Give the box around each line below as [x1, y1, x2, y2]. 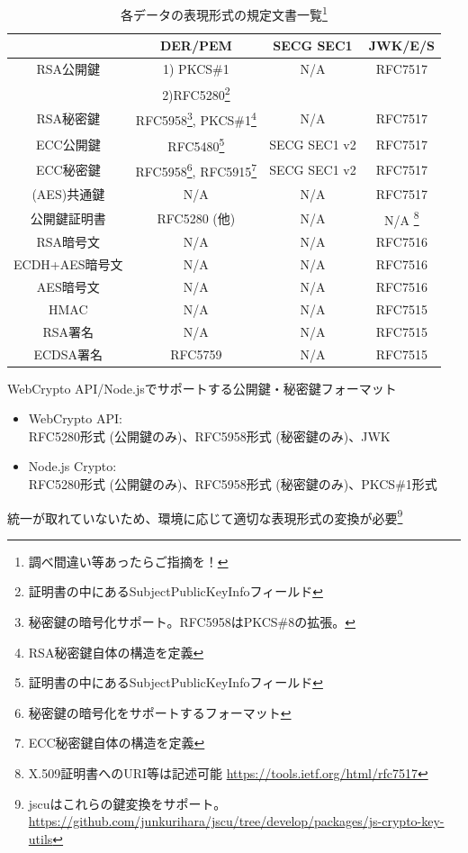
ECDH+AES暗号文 [13, 255, 123, 274]
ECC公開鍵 [35, 134, 101, 153]
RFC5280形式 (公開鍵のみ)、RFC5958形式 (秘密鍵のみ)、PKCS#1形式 [28, 474, 437, 493]
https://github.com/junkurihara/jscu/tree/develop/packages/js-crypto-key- [28, 812, 445, 830]
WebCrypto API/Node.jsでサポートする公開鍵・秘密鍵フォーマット [7, 378, 397, 397]
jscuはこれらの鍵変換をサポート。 [28, 794, 227, 812]
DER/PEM [159, 36, 232, 55]
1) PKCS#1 [163, 59, 229, 78]
